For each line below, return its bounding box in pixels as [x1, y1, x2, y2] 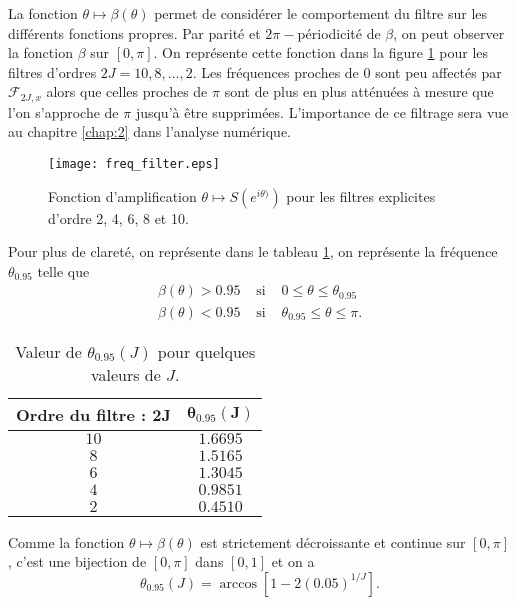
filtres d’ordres [8, 61, 97, 82]
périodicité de [297, 22, 381, 43]
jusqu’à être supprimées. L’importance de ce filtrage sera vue [135, 101, 509, 122]
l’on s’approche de [8, 101, 119, 122]
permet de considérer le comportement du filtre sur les [154, 3, 488, 23]
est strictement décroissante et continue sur [200, 531, 466, 552]
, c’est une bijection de [8, 551, 147, 572]
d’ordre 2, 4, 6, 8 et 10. [48, 207, 189, 228]
